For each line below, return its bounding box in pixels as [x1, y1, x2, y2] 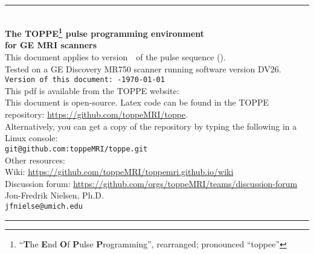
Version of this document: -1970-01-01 [5, 75, 165, 84]
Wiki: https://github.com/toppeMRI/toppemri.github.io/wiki [5, 165, 234, 178]
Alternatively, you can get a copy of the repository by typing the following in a [5, 119, 297, 132]
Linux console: [5, 132, 58, 144]
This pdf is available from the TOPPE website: [5, 84, 179, 97]
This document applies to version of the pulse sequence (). [5, 51, 226, 63]
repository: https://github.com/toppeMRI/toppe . [5, 108, 188, 121]
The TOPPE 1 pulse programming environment [5, 25, 205, 39]
